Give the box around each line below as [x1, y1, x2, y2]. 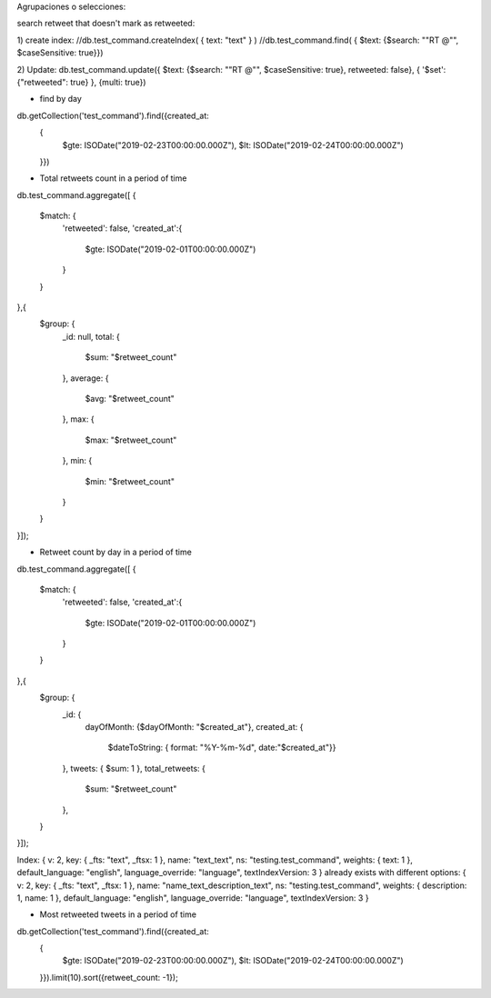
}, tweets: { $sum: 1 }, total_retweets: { [62, 763, 206, 773]
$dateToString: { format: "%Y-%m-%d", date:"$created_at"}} [107, 742, 336, 753]
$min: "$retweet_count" [85, 475, 175, 486]
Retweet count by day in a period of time [39, 546, 193, 558]
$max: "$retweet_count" [85, 434, 177, 445]
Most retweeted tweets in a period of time [39, 909, 197, 920]
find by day [39, 94, 82, 105]
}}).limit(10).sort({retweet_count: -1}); [39, 972, 179, 983]
